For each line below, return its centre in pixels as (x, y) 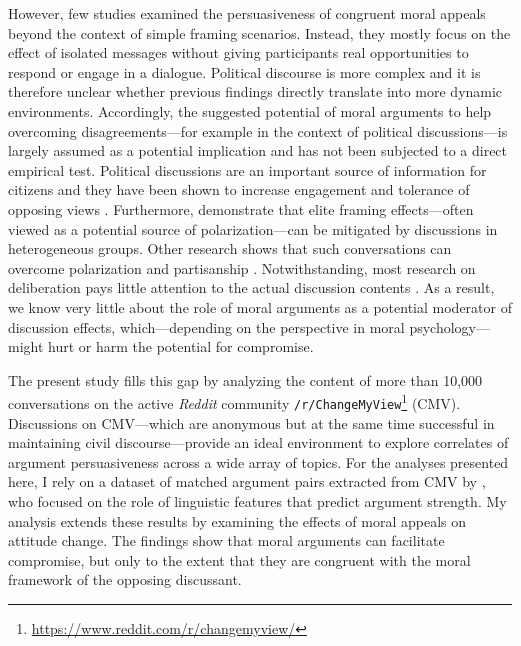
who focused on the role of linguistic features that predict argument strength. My (257, 500)
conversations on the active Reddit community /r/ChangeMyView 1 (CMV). (234, 401)
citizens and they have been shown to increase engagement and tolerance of (239, 189)
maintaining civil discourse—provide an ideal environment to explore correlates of (258, 442)
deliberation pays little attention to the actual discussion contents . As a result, (251, 287)
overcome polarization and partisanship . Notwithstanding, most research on (242, 267)
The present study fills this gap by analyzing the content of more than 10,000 (245, 379)
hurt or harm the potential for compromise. (181, 346)
